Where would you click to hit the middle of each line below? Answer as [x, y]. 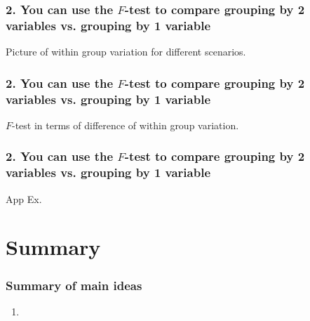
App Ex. [24, 198]
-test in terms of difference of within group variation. [126, 125]
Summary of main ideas [74, 285]
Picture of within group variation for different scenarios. [126, 52]
